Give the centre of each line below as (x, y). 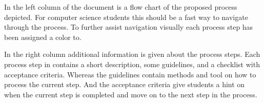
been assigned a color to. (43, 37)
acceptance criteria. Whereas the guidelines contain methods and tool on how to (130, 74)
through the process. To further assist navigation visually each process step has (129, 27)
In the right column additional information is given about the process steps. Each (132, 54)
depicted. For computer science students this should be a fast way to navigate (126, 17)
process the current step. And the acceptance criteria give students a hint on (125, 84)
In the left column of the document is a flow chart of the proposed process (121, 7)
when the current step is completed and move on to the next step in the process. (131, 94)
